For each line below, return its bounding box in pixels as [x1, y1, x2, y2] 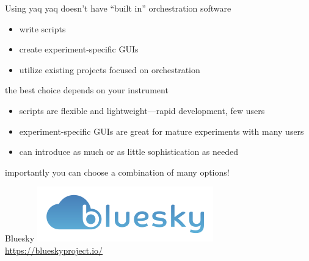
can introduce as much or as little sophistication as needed [19, 145, 239, 158]
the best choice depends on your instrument [5, 84, 169, 96]
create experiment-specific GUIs [19, 43, 139, 55]
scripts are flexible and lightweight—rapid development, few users [19, 104, 265, 116]
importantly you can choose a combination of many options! [5, 165, 230, 178]
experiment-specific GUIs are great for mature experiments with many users [19, 124, 304, 137]
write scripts [19, 22, 66, 35]
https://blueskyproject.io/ [5, 243, 103, 256]
